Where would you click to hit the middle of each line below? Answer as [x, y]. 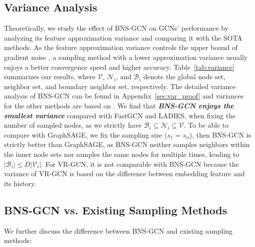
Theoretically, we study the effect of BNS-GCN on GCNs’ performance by [116, 28]
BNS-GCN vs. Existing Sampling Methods [116, 210]
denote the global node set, [184, 76]
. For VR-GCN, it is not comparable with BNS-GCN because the [140, 164]
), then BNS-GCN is [220, 134]
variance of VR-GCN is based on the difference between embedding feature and [125, 173]
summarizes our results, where [50, 76]
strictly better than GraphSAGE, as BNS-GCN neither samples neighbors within [127, 144]
